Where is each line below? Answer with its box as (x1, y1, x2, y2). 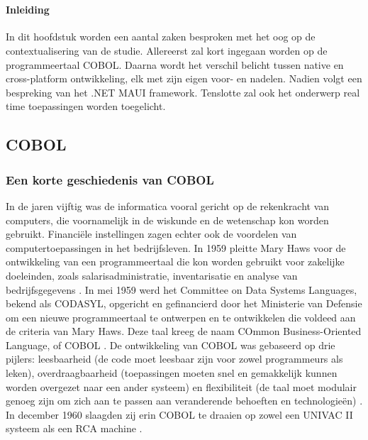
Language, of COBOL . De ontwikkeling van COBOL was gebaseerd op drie (6, 337, 335, 352)
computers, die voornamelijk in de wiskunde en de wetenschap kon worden (6, 212, 329, 227)
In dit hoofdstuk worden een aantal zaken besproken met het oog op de (6, 29, 316, 44)
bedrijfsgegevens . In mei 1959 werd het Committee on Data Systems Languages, (6, 282, 357, 297)
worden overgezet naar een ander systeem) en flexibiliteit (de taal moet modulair (6, 379, 357, 394)
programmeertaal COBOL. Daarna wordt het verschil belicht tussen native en (6, 57, 344, 72)
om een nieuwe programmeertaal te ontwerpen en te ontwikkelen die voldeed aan (6, 309, 356, 324)
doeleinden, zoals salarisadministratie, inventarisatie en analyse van (6, 268, 298, 282)
